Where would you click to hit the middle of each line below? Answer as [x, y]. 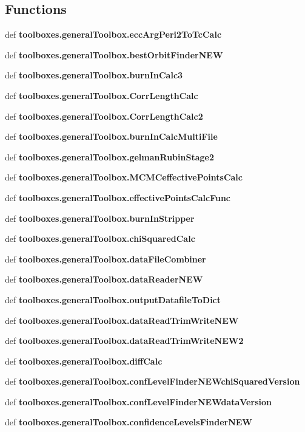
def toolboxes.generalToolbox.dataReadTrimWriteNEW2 [124, 341]
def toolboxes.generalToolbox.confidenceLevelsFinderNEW [129, 422]
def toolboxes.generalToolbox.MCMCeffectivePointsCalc [124, 177]
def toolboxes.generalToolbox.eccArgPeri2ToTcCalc [113, 34]
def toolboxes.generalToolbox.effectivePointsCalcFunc [118, 197]
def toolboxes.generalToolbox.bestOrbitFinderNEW [114, 54]
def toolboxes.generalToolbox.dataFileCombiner [106, 259]
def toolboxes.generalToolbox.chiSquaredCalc [100, 238]
